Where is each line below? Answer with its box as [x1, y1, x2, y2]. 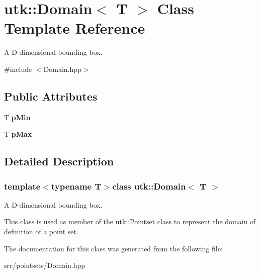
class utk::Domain [112, 179, 186, 192]
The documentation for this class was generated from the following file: [4, 243, 223, 253]
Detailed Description [4, 153, 114, 169]
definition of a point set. [4, 226, 78, 237]
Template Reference [4, 18, 145, 38]
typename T [51, 179, 102, 192]
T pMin [4, 112, 31, 122]
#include [4, 63, 32, 74]
